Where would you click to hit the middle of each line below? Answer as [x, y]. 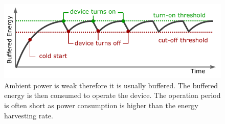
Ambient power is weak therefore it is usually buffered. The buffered [111, 85]
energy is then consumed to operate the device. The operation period [112, 95]
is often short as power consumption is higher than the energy [101, 105]
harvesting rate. [29, 115]
